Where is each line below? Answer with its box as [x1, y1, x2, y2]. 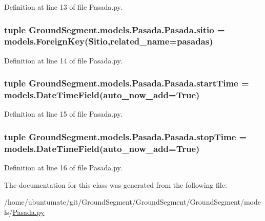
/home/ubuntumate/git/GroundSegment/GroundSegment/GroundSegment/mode [4, 196, 261, 207]
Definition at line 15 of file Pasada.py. [4, 108, 123, 119]
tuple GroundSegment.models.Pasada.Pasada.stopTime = [4, 130, 247, 143]
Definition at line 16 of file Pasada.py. [4, 162, 123, 173]
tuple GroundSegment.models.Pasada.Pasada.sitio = [4, 23, 225, 36]
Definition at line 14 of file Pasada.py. [4, 55, 123, 65]
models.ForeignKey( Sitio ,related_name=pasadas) [4, 35, 213, 48]
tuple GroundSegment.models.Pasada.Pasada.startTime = [4, 77, 249, 90]
